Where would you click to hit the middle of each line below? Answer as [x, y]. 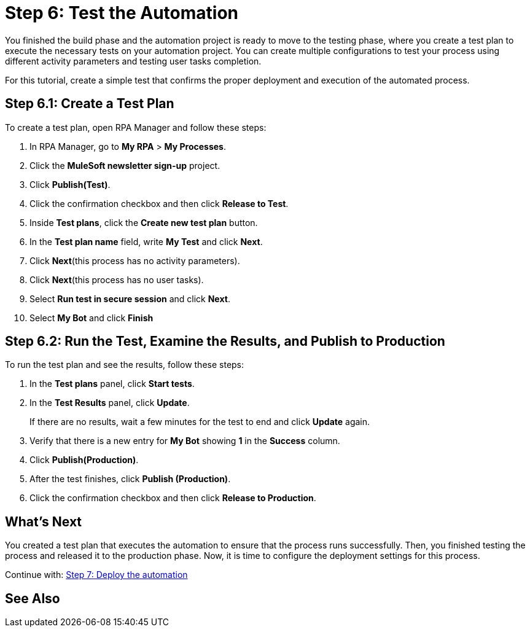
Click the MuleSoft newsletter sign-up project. [125, 165]
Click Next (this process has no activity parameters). [135, 260]
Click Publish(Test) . [70, 184]
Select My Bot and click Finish [92, 318]
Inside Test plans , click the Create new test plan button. [144, 222]
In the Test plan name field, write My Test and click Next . [146, 241]
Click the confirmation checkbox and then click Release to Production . [173, 498]
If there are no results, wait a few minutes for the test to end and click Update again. [200, 422]
